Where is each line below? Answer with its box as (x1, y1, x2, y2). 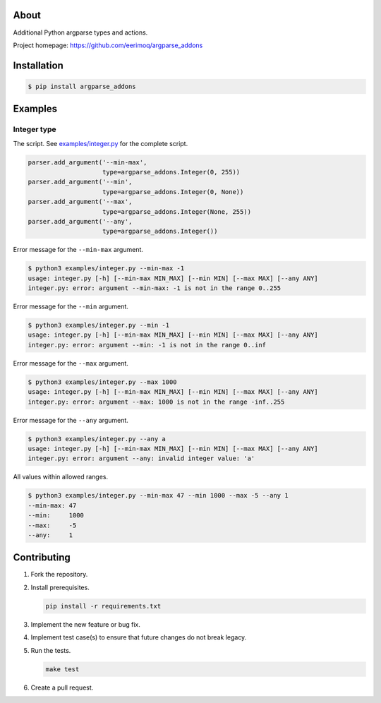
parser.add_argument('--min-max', (28, 158, 147, 166)
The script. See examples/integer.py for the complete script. (13, 139, 188, 148)
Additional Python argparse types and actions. (13, 28, 148, 37)
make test (45, 665, 80, 673)
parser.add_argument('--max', (28, 198, 133, 206)
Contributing (13, 551, 71, 564)
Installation (13, 59, 64, 71)
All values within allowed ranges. (13, 473, 109, 481)
